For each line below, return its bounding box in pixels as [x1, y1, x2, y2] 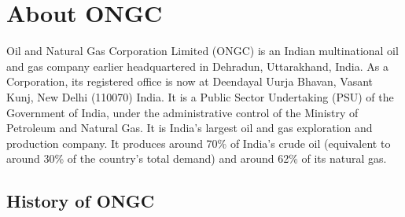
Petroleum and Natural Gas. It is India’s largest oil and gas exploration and [6, 120, 373, 136]
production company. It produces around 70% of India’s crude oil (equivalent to [6, 134, 391, 151]
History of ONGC [6, 189, 155, 213]
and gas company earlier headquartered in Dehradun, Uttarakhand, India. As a [6, 57, 388, 74]
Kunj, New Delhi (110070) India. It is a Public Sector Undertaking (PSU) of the [6, 88, 394, 105]
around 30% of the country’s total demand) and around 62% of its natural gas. [6, 150, 387, 167]
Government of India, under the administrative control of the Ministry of [6, 104, 359, 120]
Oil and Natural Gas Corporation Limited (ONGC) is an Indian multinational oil [6, 42, 399, 59]
